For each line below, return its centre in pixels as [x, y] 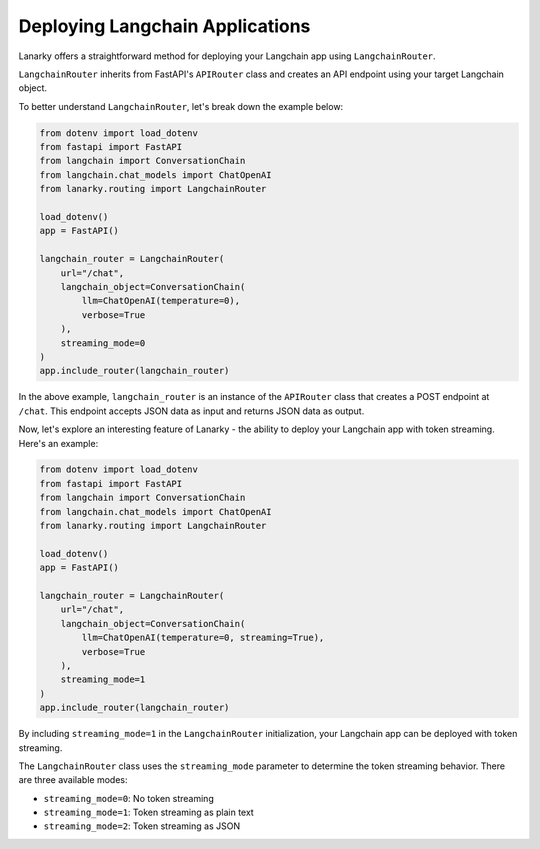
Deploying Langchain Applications [164, 26]
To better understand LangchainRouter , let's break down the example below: [181, 106]
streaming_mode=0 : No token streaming [128, 798]
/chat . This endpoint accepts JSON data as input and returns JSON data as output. [191, 411]
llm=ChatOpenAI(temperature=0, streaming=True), [203, 638]
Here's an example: [58, 443]
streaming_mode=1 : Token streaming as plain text [148, 812]
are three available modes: [73, 780]
